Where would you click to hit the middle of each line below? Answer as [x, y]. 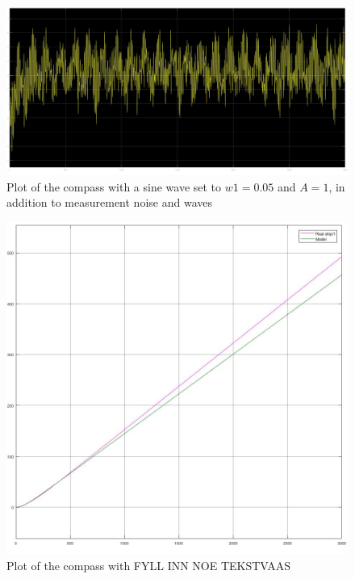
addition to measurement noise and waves [109, 202]
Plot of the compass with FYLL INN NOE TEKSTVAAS [149, 566]
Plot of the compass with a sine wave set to [114, 186]
